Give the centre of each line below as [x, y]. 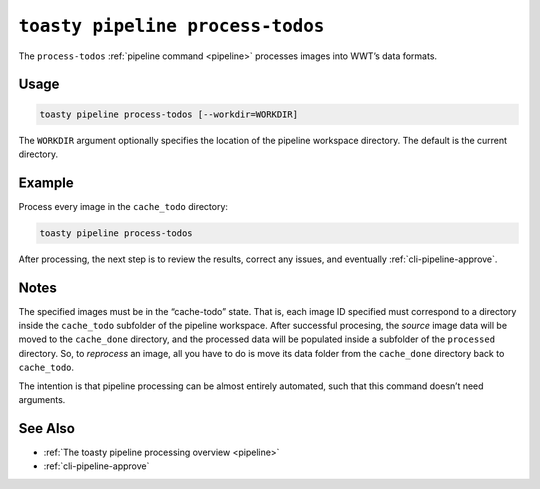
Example [46, 182]
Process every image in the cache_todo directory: [123, 206]
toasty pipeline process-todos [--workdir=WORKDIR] [169, 114]
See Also [46, 428]
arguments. [42, 400]
